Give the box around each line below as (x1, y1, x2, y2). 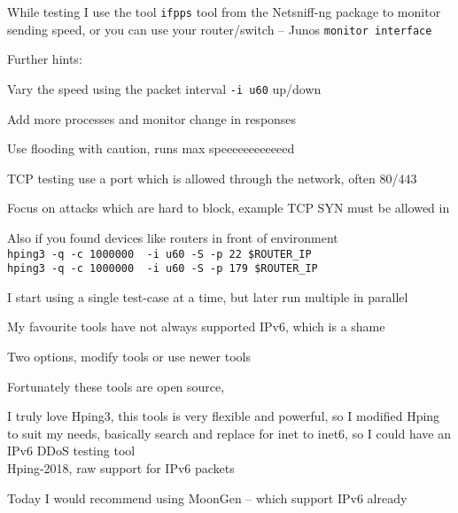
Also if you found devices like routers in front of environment (7, 228, 338, 246)
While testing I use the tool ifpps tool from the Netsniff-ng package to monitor (7, 3, 441, 20)
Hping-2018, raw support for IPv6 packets (7, 459, 235, 477)
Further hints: (7, 50, 82, 68)
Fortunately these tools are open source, (7, 377, 225, 395)
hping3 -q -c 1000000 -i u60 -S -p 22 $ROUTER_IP (7, 247, 312, 260)
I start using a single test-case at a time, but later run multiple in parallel (7, 287, 408, 306)
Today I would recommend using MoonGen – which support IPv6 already (7, 488, 408, 507)
